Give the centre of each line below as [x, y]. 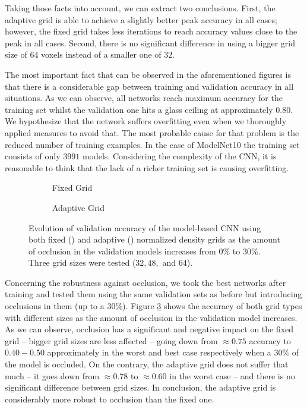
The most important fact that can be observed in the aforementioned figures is [148, 74]
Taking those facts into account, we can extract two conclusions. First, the [140, 8]
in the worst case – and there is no [232, 375]
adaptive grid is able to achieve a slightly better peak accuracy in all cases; [141, 19]
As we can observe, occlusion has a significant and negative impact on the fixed [149, 329]
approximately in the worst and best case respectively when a [159, 352]
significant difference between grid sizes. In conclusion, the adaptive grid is [140, 387]
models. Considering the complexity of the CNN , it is [179, 156]
